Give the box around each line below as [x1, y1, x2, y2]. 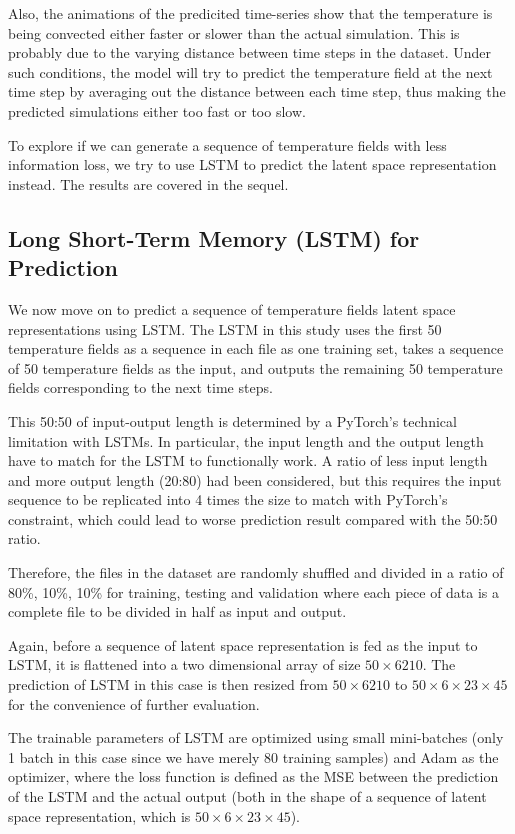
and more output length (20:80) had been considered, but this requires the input [8, 469, 502, 490]
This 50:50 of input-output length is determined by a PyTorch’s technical [8, 410, 457, 431]
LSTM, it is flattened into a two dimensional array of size [8, 654, 361, 675]
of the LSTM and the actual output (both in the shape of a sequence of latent [8, 786, 487, 806]
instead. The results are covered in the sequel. [8, 173, 289, 194]
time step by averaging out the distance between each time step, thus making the [8, 81, 506, 102]
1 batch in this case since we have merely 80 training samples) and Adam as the [8, 746, 499, 767]
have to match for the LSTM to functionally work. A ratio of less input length [8, 450, 488, 471]
